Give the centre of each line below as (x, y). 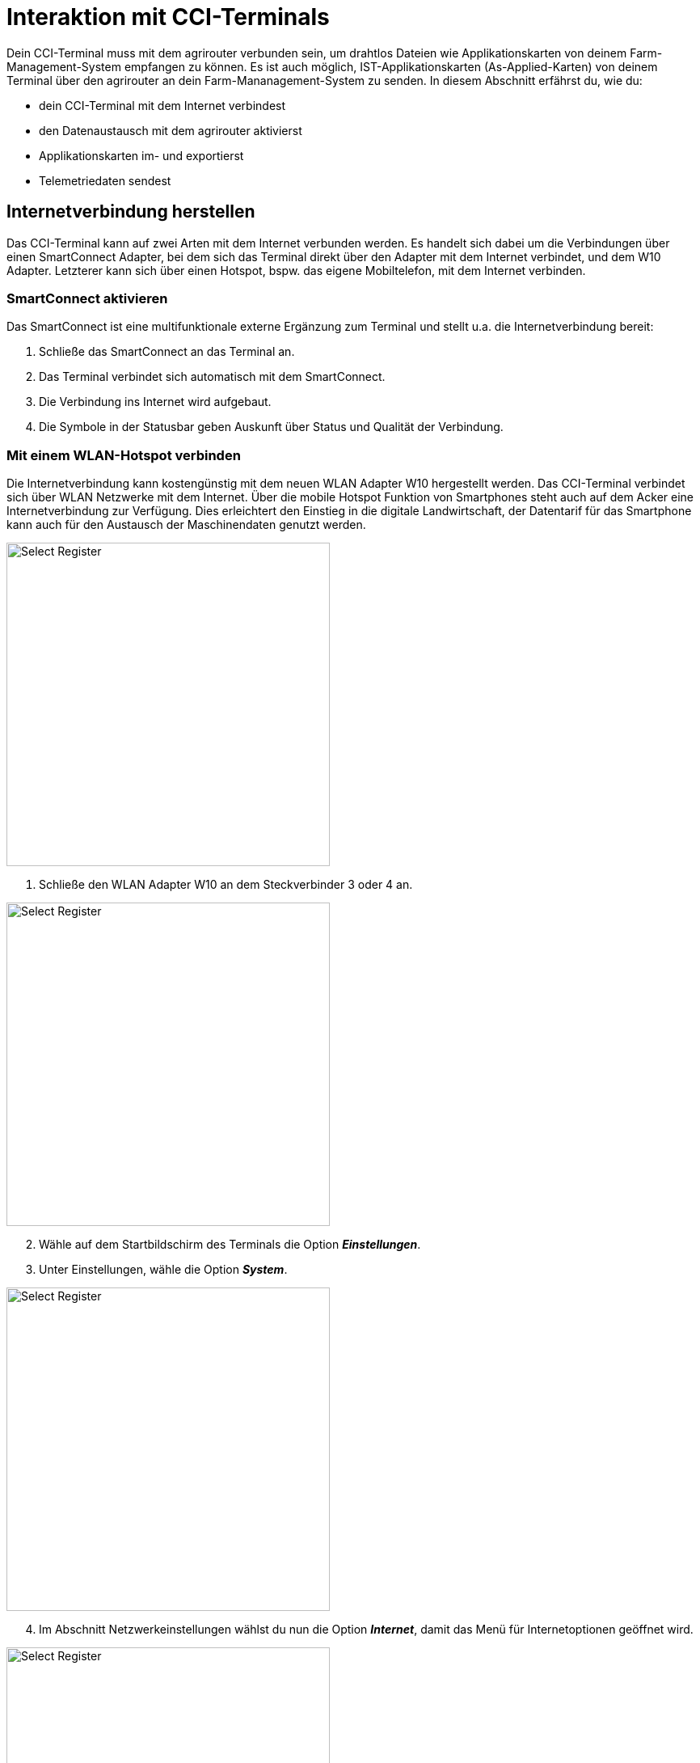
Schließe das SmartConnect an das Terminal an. (167, 352)
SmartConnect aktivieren (87, 298)
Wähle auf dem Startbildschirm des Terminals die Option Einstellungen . (230, 1245)
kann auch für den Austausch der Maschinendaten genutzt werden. (186, 525)
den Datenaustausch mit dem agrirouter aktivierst (171, 130)
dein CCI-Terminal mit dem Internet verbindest (162, 105)
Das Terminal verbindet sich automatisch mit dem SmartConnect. (212, 377)
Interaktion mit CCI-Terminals (168, 17)
